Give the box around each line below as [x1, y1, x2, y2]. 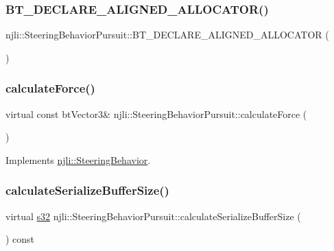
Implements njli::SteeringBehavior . [5, 152, 151, 167]
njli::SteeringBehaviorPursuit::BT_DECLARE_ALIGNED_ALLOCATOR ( [5, 27, 329, 42]
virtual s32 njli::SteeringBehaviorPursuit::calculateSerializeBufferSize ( [5, 208, 301, 223]
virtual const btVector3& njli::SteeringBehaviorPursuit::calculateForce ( [5, 106, 307, 121]
